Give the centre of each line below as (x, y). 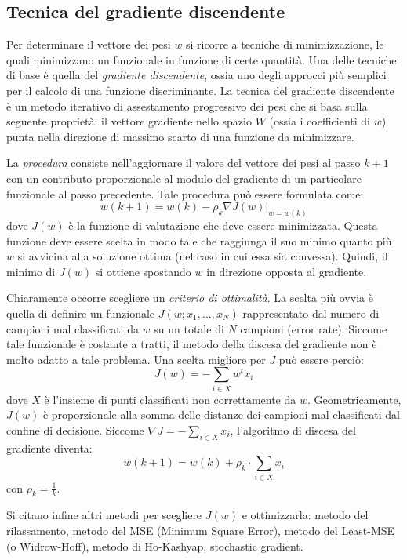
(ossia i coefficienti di (320, 121)
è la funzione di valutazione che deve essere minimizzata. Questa (223, 225)
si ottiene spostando (143, 271)
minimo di (31, 271)
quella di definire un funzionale (81, 313)
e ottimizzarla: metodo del (305, 515)
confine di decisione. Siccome (75, 429)
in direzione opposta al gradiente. (287, 271)
